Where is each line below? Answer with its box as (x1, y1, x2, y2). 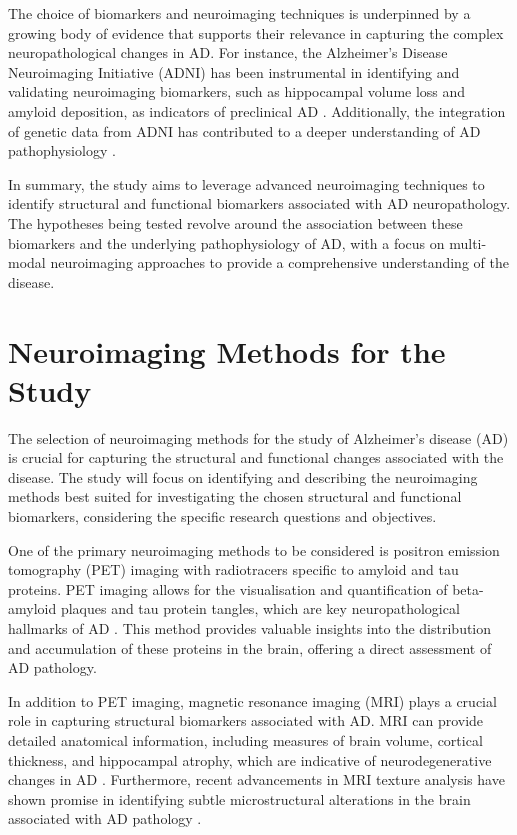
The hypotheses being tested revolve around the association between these (8, 212, 463, 233)
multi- (449, 232, 487, 253)
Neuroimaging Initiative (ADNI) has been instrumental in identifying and (8, 61, 460, 82)
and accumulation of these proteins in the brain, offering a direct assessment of (8, 637, 492, 658)
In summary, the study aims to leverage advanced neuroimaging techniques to (8, 173, 485, 194)
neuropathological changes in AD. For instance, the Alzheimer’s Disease (8, 42, 448, 63)
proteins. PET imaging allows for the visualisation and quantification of (8, 578, 448, 599)
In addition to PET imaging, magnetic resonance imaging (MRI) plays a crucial (8, 690, 497, 711)
